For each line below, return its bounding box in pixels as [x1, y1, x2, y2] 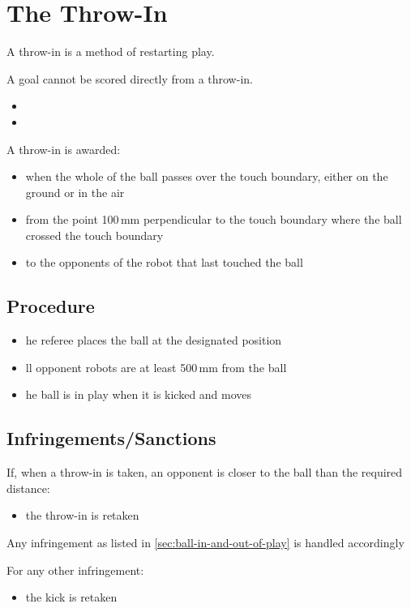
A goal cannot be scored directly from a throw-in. [6, 70, 253, 87]
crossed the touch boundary [25, 226, 164, 243]
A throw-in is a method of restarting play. [6, 43, 215, 60]
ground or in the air [25, 183, 125, 200]
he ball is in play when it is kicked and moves [25, 386, 252, 403]
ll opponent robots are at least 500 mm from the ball [25, 358, 287, 375]
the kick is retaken [25, 589, 118, 606]
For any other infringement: [6, 561, 144, 578]
